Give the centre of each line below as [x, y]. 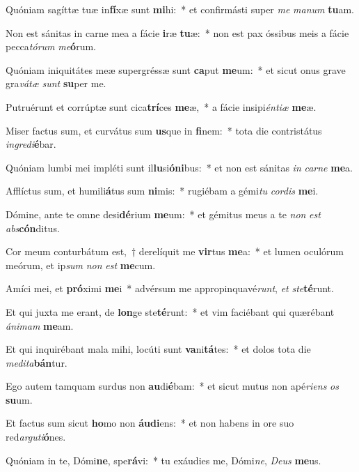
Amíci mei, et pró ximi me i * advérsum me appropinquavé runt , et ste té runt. [170, 288]
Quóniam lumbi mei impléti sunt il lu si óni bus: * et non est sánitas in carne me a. [179, 167]
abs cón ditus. [33, 228]
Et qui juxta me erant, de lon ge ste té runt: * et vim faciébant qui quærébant [170, 311]
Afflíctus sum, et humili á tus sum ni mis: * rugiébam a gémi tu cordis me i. [162, 191]
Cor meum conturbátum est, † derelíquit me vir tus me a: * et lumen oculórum [175, 251]
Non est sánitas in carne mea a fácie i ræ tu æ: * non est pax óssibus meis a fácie [177, 32]
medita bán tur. [37, 362]
